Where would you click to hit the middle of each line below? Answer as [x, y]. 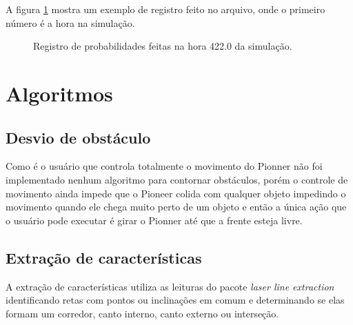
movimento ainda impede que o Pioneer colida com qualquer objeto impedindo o [176, 193]
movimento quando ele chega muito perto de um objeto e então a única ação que [176, 207]
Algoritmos [59, 93]
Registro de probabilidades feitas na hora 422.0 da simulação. [163, 46]
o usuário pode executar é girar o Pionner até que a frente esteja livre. [154, 220]
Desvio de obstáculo [78, 137]
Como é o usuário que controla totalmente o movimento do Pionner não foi [164, 166]
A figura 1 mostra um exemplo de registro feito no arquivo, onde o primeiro [165, 9]
